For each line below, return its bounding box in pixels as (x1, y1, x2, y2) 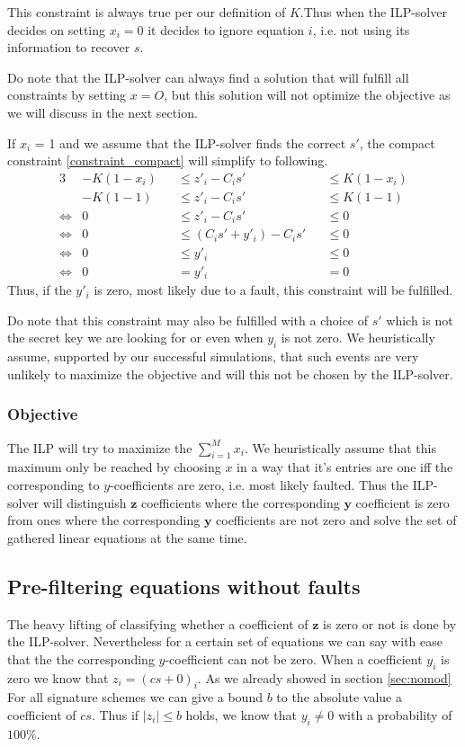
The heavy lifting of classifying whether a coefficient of (7, 614, 309, 633)
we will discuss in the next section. (7, 102, 198, 121)
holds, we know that (185, 706, 297, 725)
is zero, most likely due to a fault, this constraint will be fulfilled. (94, 280, 453, 299)
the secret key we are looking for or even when (7, 328, 264, 347)
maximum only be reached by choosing (7, 458, 221, 476)
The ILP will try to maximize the (7, 438, 192, 457)
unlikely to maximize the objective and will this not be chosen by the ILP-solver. (7, 364, 453, 383)
